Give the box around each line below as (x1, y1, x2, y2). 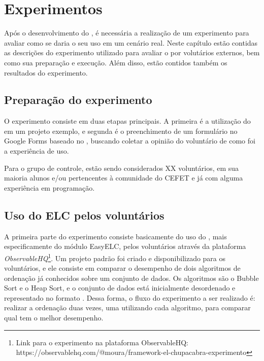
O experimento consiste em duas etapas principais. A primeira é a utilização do (4, 116, 251, 126)
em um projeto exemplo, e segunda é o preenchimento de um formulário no (4, 125, 238, 136)
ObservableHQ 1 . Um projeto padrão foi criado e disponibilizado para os (4, 251, 226, 263)
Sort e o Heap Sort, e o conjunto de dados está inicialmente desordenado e (4, 282, 236, 293)
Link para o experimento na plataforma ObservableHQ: (16, 337, 188, 347)
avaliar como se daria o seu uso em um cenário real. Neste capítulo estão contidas (4, 37, 258, 48)
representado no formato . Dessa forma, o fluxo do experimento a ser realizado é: (4, 292, 255, 303)
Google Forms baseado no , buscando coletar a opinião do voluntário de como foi (4, 135, 255, 146)
